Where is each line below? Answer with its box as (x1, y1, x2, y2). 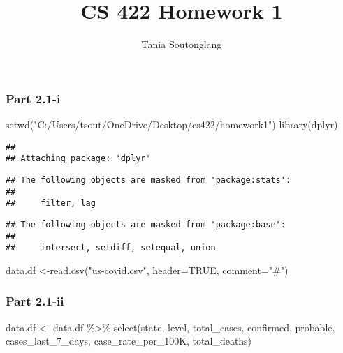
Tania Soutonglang (141, 37, 222, 52)
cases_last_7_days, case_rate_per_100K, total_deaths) (6, 333, 252, 348)
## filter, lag (6, 198, 96, 209)
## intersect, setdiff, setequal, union (6, 243, 216, 253)
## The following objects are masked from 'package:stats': (6, 174, 291, 185)
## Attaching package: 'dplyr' (6, 153, 151, 164)
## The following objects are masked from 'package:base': (6, 219, 286, 230)
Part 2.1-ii (6, 292, 64, 310)
